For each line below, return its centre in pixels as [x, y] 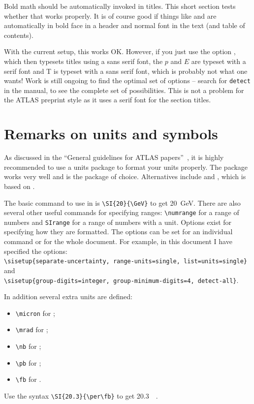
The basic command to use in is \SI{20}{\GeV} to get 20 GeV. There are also [122, 202]
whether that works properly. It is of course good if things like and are [110, 16]
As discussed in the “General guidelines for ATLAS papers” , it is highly [114, 157]
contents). [19, 35]
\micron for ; [35, 313]
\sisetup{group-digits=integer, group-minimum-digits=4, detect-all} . [121, 280]
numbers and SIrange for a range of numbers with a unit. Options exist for [118, 222]
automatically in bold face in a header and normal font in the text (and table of [125, 25]
